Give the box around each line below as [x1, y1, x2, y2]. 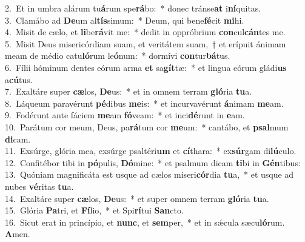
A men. [5, 227, 30, 240]
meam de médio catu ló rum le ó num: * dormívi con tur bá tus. [5, 49, 230, 62]
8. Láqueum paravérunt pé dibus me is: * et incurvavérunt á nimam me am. [5, 96, 284, 109]
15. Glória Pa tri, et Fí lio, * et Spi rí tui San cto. [5, 204, 184, 217]
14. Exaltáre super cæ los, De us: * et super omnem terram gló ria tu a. [5, 192, 269, 204]
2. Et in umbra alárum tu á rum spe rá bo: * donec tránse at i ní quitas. [5, 2, 261, 14]
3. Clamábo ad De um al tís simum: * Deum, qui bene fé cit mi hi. [5, 13, 244, 26]
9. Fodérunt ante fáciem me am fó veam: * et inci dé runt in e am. [5, 109, 245, 121]
